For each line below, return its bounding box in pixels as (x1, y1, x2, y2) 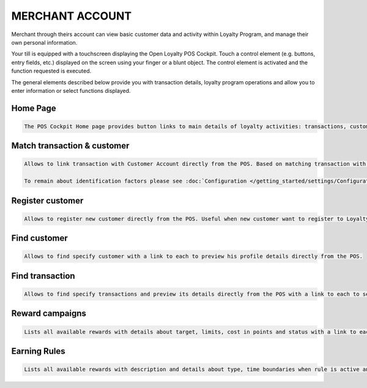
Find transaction (11, 271, 76, 281)
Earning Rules (11, 346, 65, 357)
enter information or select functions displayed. (11, 87, 131, 94)
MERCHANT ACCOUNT (11, 9, 132, 23)
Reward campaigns (11, 309, 87, 319)
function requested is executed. (11, 67, 92, 75)
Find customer (11, 233, 69, 244)
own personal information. (11, 38, 78, 46)
